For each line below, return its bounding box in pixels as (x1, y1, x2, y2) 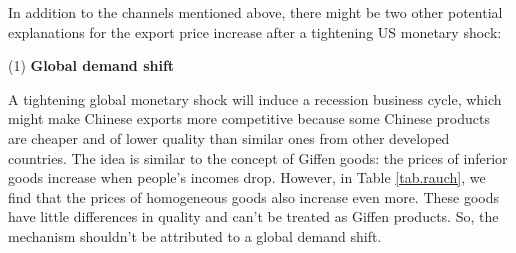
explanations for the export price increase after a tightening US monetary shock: (8, 21, 502, 42)
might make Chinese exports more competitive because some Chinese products (8, 108, 490, 129)
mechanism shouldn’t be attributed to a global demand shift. (8, 225, 382, 246)
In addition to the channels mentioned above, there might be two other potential (8, 2, 503, 22)
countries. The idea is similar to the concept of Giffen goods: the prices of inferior (8, 147, 508, 168)
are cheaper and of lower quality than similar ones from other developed (8, 127, 450, 148)
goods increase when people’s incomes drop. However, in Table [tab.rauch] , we (8, 167, 486, 188)
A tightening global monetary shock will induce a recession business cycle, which (8, 88, 502, 109)
